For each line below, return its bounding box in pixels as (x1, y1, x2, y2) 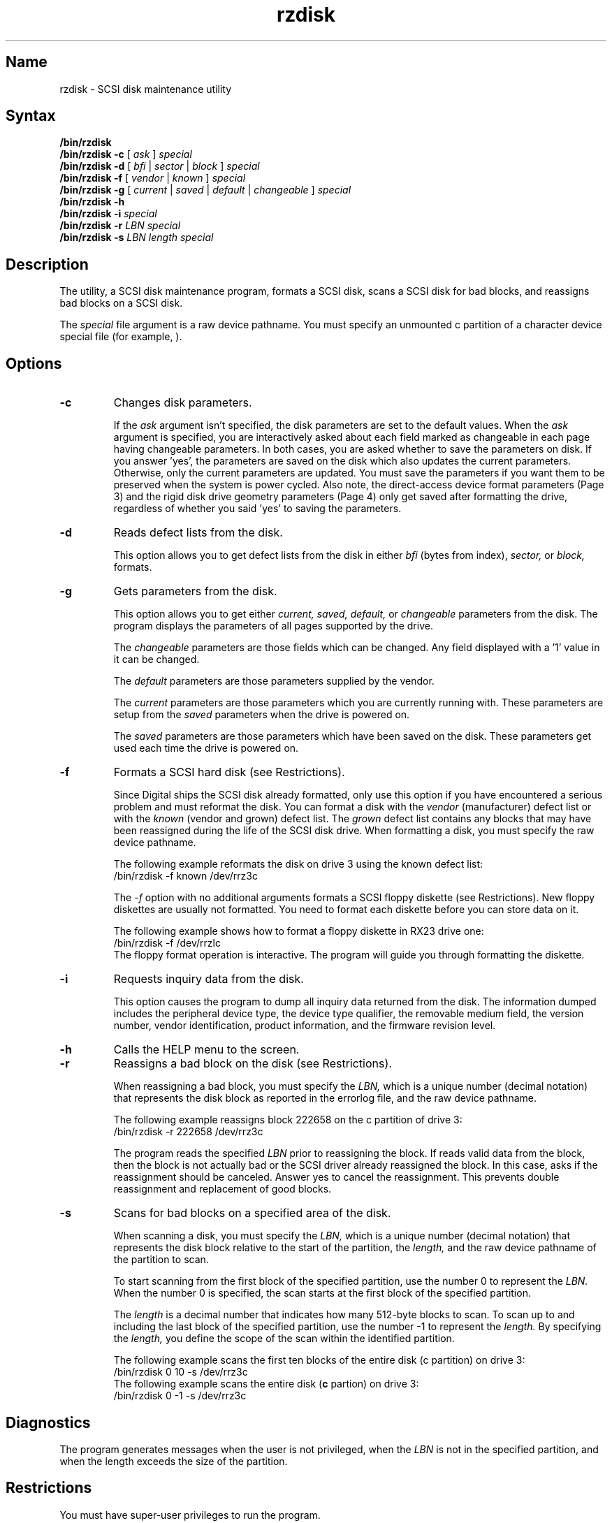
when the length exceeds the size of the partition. (59, 1455, 288, 1467)
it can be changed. (113, 653, 200, 666)
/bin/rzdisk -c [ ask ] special (59, 148, 192, 161)
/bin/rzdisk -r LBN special (59, 219, 181, 232)
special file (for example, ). (59, 330, 182, 343)
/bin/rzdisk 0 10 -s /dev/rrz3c (113, 1366, 248, 1378)
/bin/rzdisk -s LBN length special (59, 231, 214, 244)
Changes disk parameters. (113, 395, 252, 410)
